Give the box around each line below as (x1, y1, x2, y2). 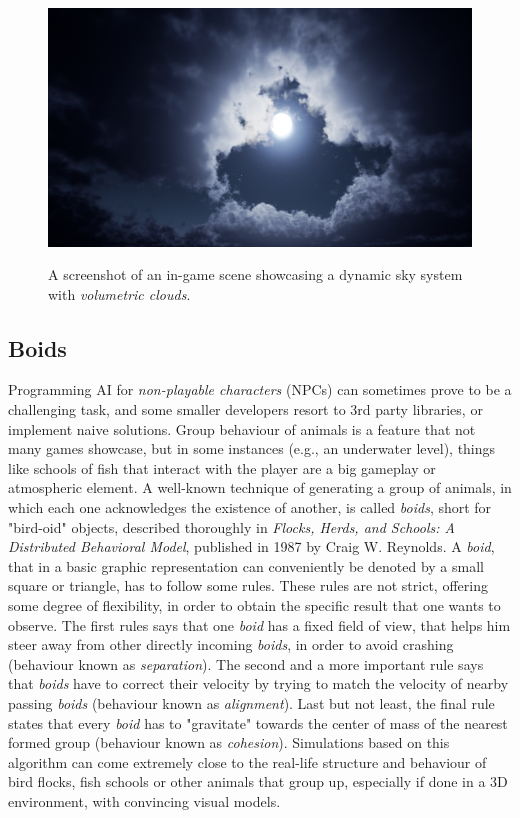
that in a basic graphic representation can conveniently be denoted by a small (8, 555, 484, 576)
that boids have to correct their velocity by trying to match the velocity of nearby (8, 673, 509, 694)
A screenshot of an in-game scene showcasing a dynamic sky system (48, 264, 463, 285)
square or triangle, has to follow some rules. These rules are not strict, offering (8, 575, 488, 596)
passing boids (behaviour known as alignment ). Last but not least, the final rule (8, 692, 495, 713)
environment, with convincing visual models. (8, 790, 281, 811)
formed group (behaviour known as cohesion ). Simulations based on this (8, 732, 450, 753)
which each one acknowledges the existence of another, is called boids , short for (8, 497, 492, 518)
